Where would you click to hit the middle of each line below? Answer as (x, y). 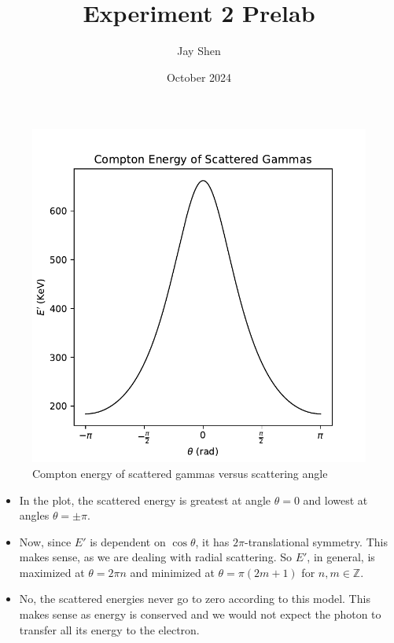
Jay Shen (199, 51)
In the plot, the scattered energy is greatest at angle (145, 500)
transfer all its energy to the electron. (109, 629)
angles (34, 515)
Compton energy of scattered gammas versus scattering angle (180, 473)
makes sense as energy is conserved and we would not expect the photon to (200, 614)
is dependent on (128, 541)
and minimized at (172, 572)
